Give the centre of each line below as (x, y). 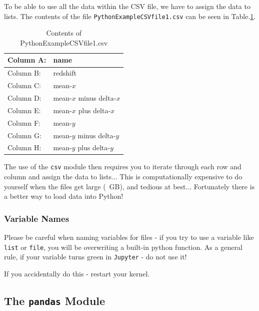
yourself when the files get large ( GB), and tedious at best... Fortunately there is (129, 186)
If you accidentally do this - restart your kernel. (77, 273)
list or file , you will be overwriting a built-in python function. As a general (123, 247)
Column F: (24, 122)
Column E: (24, 110)
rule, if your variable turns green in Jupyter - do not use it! (95, 257)
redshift (65, 73)
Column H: (24, 147)
